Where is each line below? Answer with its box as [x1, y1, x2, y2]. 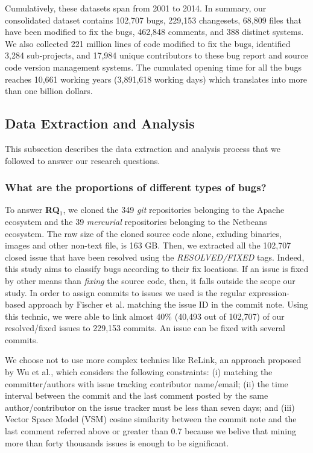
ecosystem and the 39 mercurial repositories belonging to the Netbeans [5, 215, 267, 227]
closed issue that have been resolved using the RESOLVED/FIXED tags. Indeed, [5, 250, 305, 263]
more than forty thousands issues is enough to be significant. [5, 436, 229, 449]
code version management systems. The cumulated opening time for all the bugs [5, 60, 302, 73]
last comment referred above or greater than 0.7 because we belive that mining [5, 425, 296, 437]
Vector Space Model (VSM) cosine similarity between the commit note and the [5, 413, 297, 425]
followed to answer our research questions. [5, 154, 160, 166]
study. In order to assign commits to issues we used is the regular [5, 286, 246, 299]
